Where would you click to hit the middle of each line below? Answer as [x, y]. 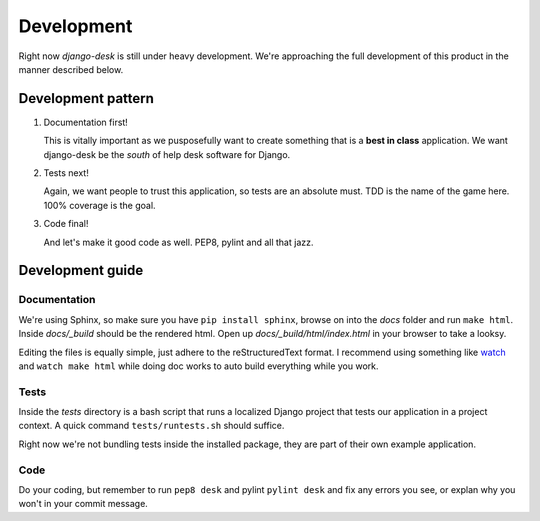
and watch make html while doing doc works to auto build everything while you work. [198, 366]
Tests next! [66, 173]
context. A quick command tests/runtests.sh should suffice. [151, 426]
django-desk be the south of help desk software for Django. [167, 154]
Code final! [66, 224]
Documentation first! [86, 122]
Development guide [81, 270]
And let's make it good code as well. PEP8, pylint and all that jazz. [178, 242]
